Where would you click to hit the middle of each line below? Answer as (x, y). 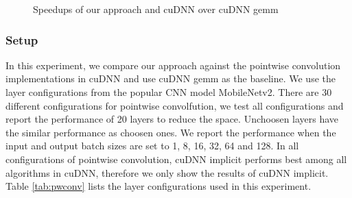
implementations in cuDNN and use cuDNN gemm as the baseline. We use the (171, 78)
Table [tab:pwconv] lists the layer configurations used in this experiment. (159, 186)
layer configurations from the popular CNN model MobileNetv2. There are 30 (169, 92)
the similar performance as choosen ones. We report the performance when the (171, 132)
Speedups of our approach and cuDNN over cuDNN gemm (156, 9)
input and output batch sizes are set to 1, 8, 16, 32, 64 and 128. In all (152, 146)
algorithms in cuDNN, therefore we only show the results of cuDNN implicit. (167, 172)
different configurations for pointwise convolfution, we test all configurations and (175, 105)
